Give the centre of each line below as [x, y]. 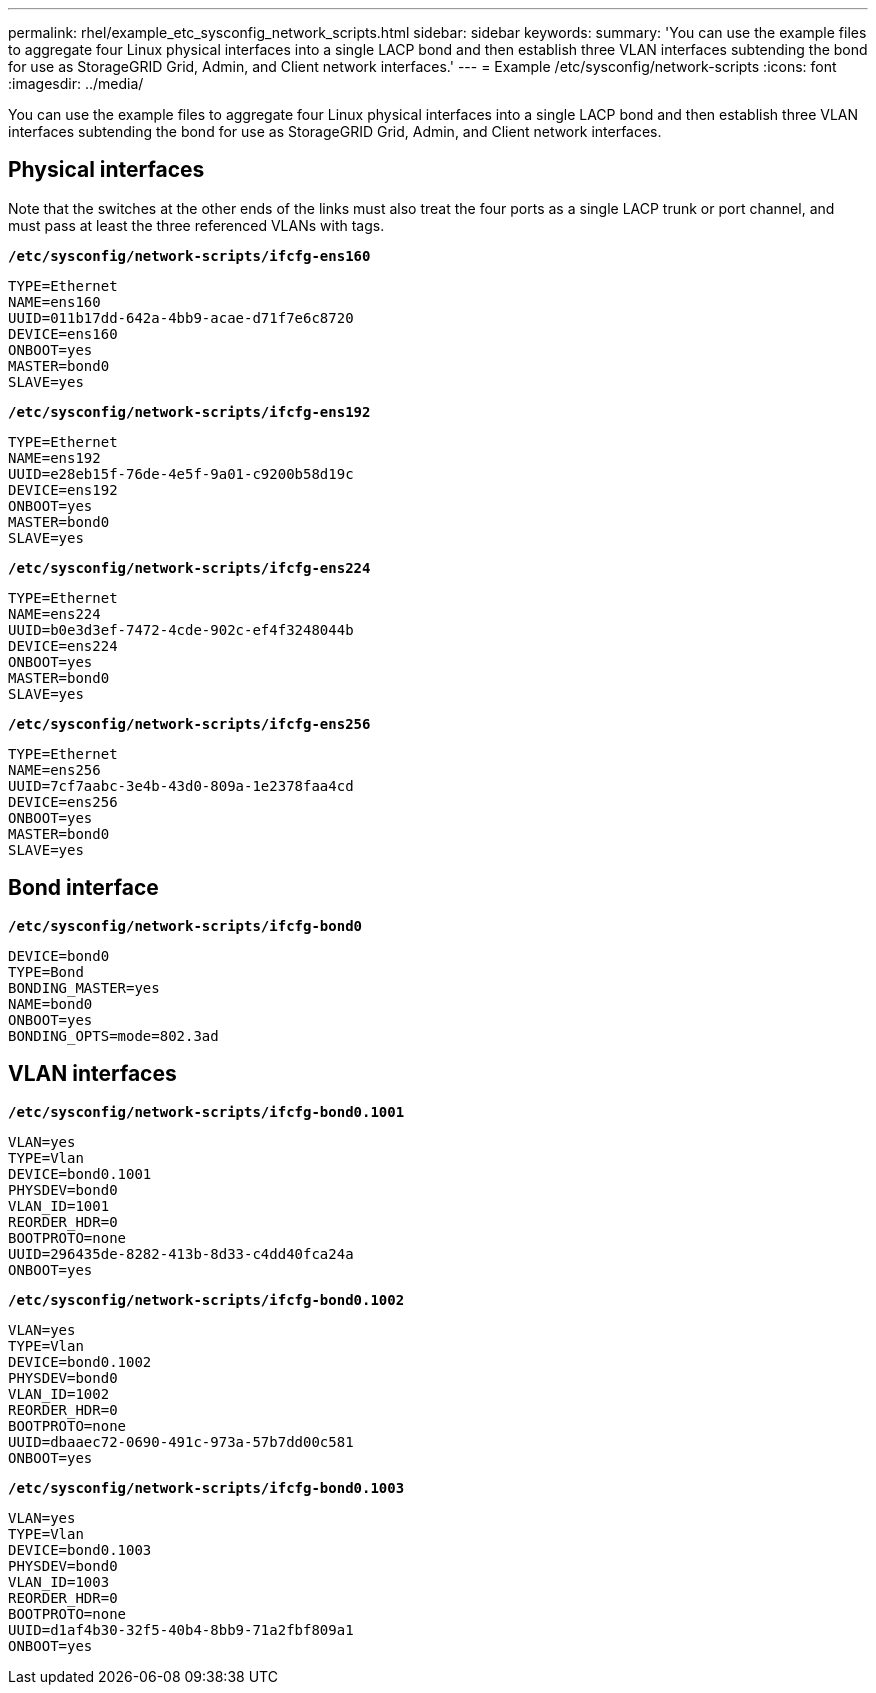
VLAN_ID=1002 [59, 1393]
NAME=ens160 [54, 301]
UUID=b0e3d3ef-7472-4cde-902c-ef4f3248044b [181, 629]
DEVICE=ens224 [63, 645]
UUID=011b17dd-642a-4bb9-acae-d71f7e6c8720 [181, 317]
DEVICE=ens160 [63, 333]
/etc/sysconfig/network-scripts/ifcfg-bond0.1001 [206, 1111]
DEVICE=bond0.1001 [80, 1173]
